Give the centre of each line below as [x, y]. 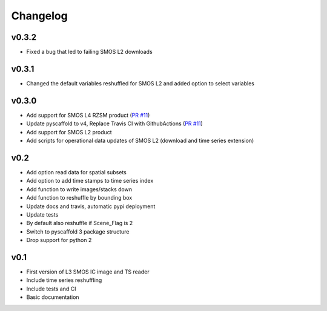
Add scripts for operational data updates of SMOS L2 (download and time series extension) [140, 141]
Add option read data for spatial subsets [76, 172]
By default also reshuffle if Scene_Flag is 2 [80, 223]
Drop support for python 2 [59, 240]
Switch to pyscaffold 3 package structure [78, 231]
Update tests [42, 214]
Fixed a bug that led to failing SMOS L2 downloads [89, 52]
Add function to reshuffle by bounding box [79, 198]
